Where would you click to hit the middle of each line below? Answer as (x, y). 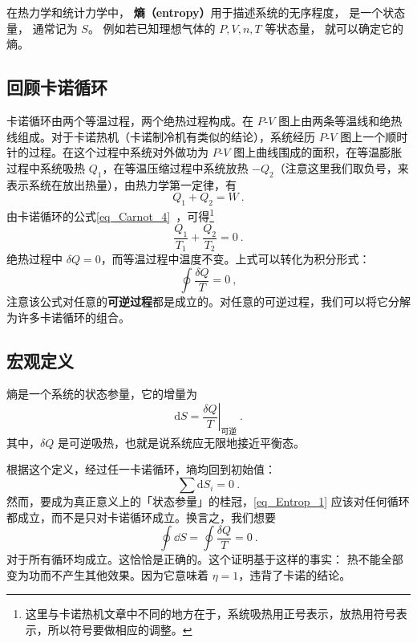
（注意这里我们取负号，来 (341, 167)
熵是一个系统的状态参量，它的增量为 (102, 394)
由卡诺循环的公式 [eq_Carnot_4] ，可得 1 (111, 214)
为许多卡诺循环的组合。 (68, 317)
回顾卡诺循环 (57, 87)
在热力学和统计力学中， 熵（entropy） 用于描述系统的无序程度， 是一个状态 (206, 12)
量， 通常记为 (42, 28)
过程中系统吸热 (46, 167)
